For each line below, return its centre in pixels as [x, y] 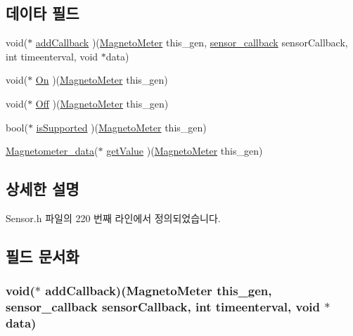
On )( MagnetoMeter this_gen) [102, 80]
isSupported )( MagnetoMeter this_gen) [121, 127]
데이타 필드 [43, 13]
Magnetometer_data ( [52, 151]
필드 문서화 [43, 256]
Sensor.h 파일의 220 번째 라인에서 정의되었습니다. [113, 218]
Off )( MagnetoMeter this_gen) [102, 103]
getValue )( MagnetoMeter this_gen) [185, 151]
